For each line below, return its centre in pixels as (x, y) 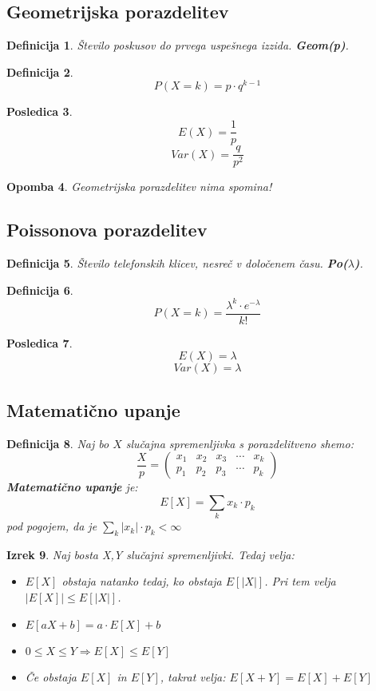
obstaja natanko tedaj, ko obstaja (142, 581)
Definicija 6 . (40, 290)
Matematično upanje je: (72, 487)
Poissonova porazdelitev (107, 230)
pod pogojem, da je (52, 526)
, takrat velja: (193, 676)
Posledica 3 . (40, 111)
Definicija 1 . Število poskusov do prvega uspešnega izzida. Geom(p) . (178, 45)
